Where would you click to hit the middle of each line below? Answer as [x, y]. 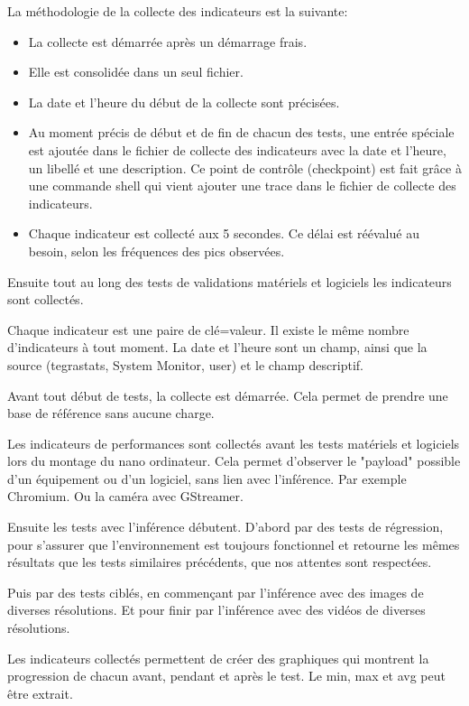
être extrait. [40, 693]
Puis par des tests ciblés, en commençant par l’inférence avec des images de [216, 592]
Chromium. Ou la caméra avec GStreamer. [125, 496]
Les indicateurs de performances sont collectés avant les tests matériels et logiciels [234, 443]
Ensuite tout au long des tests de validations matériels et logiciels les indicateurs [230, 281]
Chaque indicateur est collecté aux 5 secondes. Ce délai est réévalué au [224, 233]
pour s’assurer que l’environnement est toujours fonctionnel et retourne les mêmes [234, 544]
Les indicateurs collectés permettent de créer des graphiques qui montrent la [218, 658]
